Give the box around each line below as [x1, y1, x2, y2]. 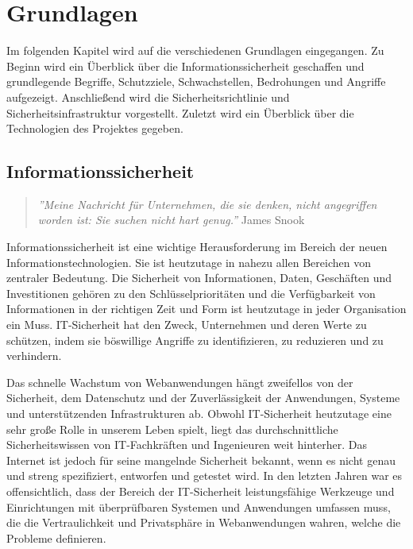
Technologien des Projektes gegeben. [6, 120, 183, 137]
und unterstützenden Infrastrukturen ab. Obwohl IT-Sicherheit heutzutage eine [6, 405, 392, 422]
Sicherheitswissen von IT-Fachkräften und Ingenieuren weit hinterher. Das [6, 436, 367, 453]
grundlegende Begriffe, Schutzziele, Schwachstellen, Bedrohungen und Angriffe [6, 73, 386, 90]
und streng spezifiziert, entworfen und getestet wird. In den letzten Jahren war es [6, 467, 403, 484]
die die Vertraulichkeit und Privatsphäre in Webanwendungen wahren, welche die [6, 514, 401, 531]
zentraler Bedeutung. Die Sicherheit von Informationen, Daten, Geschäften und [6, 269, 392, 286]
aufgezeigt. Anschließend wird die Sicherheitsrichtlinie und [6, 88, 290, 105]
